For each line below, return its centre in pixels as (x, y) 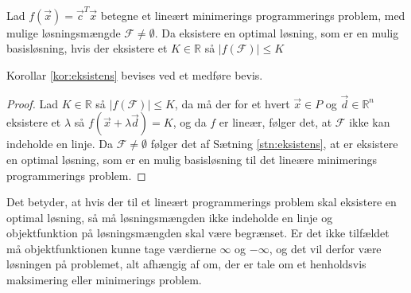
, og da (190, 122)
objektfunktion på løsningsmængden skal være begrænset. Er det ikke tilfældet (198, 233)
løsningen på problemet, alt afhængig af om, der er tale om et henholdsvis (186, 264)
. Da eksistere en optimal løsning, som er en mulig (277, 32)
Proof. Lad (33, 103)
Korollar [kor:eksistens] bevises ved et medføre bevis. (135, 74)
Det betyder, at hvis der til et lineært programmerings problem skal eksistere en (202, 202)
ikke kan (370, 122)
